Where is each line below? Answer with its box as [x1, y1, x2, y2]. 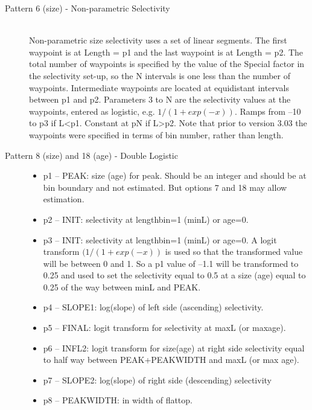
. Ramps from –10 [234, 104, 301, 117]
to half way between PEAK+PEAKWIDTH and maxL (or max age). [43, 353, 299, 366]
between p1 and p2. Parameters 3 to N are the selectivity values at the [29, 93, 291, 106]
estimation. [43, 193, 84, 205]
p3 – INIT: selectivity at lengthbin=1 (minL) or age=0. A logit [43, 233, 277, 246]
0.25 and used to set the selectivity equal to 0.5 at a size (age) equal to [43, 269, 306, 281]
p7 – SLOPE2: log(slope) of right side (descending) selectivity [43, 373, 272, 386]
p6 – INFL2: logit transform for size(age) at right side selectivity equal [43, 341, 305, 354]
